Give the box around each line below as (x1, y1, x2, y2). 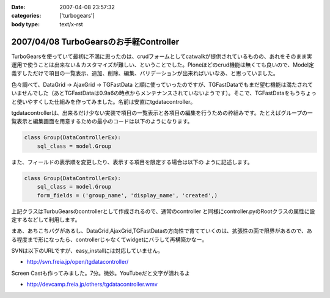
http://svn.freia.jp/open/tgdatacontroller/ (26, 258, 129, 266)
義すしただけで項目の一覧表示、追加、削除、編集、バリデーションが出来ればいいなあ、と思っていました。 (11, 70, 279, 77)
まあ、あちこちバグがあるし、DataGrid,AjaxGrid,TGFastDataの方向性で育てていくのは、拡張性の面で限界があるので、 (11, 227, 307, 234)
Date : (11, 4, 26, 10)
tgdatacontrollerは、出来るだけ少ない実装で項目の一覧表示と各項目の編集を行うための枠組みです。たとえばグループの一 (11, 109, 313, 117)
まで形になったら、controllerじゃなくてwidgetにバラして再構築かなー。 (27, 236, 208, 243)
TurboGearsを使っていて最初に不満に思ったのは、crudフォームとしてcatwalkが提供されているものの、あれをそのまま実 (11, 53, 312, 60)
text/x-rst (59, 20, 83, 27)
